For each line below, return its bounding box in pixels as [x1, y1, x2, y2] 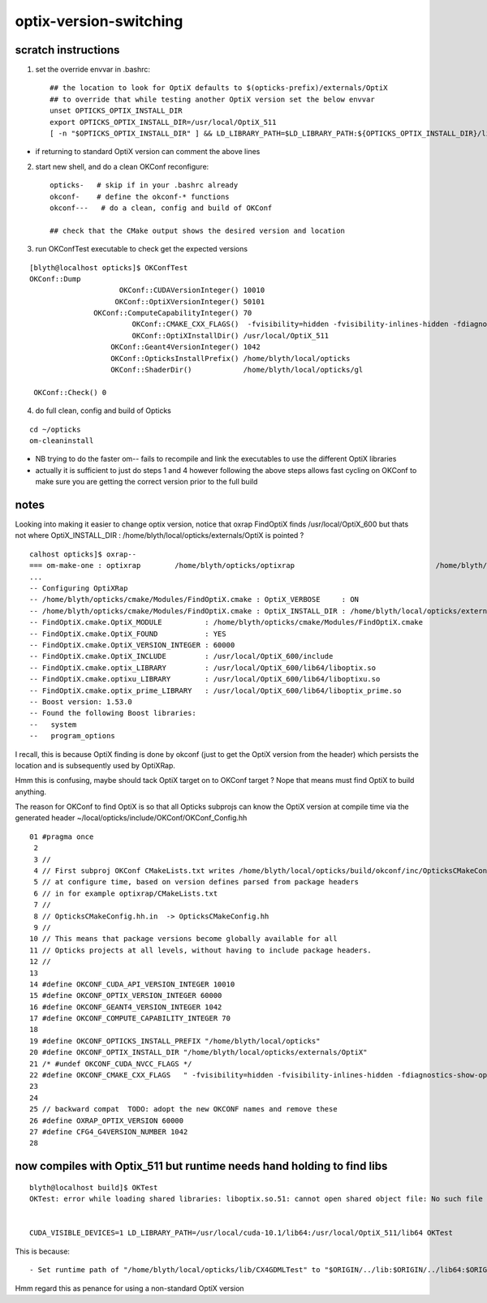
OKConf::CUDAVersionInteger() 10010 [119, 286, 265, 295]
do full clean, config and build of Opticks [35, 406, 172, 415]
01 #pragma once [29, 832, 94, 841]
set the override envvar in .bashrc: [35, 65, 150, 75]
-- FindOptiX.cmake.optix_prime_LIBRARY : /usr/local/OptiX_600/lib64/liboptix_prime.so [29, 686, 402, 695]
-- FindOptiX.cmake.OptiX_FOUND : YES [29, 629, 226, 639]
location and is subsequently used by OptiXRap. [15, 760, 176, 770]
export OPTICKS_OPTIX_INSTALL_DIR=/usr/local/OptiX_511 [50, 118, 277, 127]
